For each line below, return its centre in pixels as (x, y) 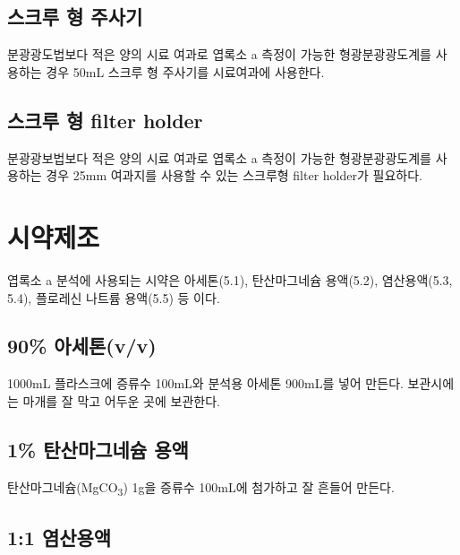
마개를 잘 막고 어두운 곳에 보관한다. (121, 400)
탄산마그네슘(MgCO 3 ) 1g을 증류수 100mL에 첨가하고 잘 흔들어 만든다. (201, 488)
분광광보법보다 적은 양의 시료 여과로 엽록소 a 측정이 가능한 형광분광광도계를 (219, 157)
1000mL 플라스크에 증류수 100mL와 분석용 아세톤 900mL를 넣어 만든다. (205, 383)
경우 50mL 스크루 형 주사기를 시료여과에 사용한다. (185, 71)
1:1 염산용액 (60, 538)
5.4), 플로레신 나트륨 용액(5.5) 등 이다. (114, 297)
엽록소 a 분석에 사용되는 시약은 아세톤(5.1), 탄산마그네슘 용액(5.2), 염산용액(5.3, (230, 279)
